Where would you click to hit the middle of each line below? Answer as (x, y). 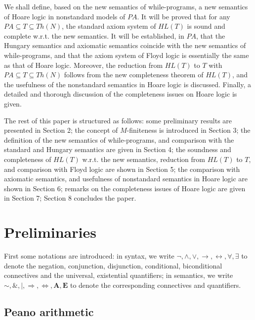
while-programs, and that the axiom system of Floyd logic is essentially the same (127, 55)
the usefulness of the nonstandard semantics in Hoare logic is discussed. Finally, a (127, 84)
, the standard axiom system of (109, 26)
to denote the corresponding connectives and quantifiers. (155, 285)
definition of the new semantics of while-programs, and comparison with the (119, 139)
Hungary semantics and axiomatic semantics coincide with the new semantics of (125, 45)
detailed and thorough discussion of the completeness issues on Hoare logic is (121, 94)
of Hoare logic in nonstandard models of (65, 16)
